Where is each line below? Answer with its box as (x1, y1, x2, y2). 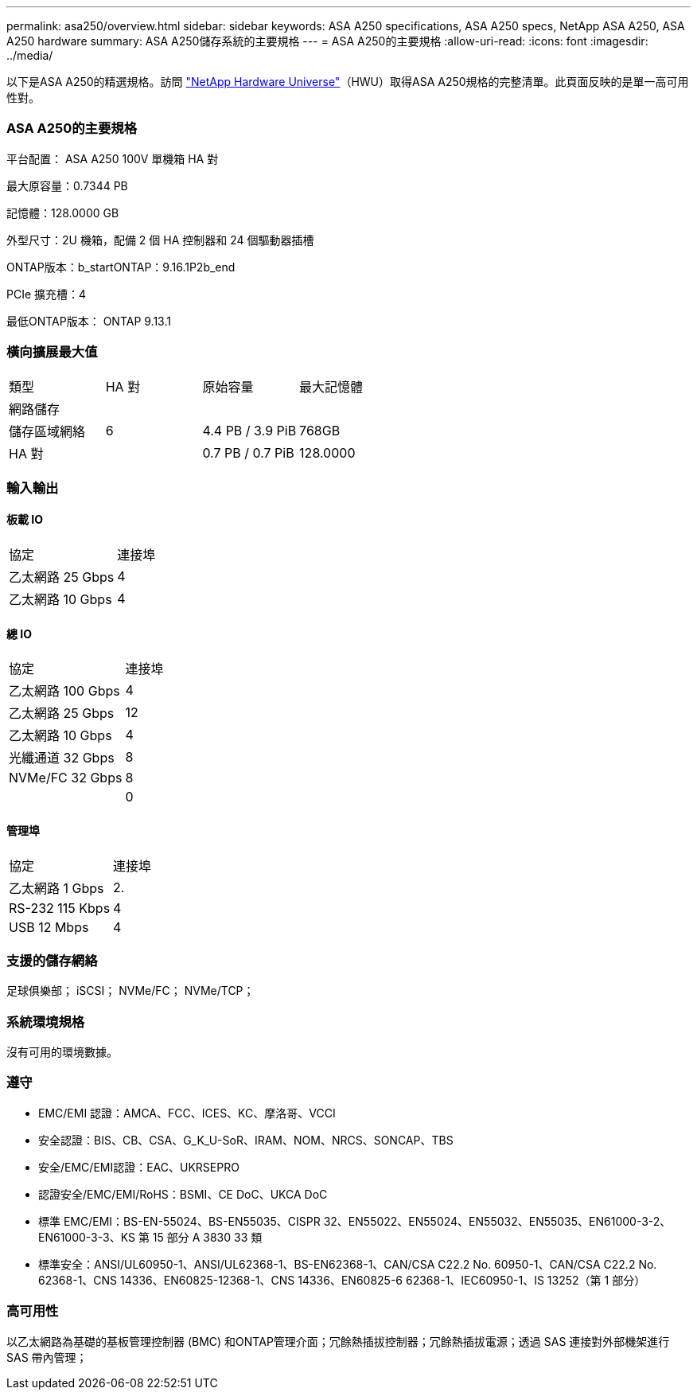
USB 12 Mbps (9, 918, 89, 935)
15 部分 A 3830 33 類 (152, 1230, 263, 1244)
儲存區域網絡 (9, 423, 86, 439)
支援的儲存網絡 (6, 952, 98, 969)
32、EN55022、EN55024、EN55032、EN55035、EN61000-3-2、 (323, 1214, 672, 1228)
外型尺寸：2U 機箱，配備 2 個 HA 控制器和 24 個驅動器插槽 (6, 232, 314, 247)
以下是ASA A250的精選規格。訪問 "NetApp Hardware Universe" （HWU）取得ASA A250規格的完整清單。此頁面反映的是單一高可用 (6, 75, 689, 88)
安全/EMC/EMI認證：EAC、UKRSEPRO (38, 1160, 239, 1174)
